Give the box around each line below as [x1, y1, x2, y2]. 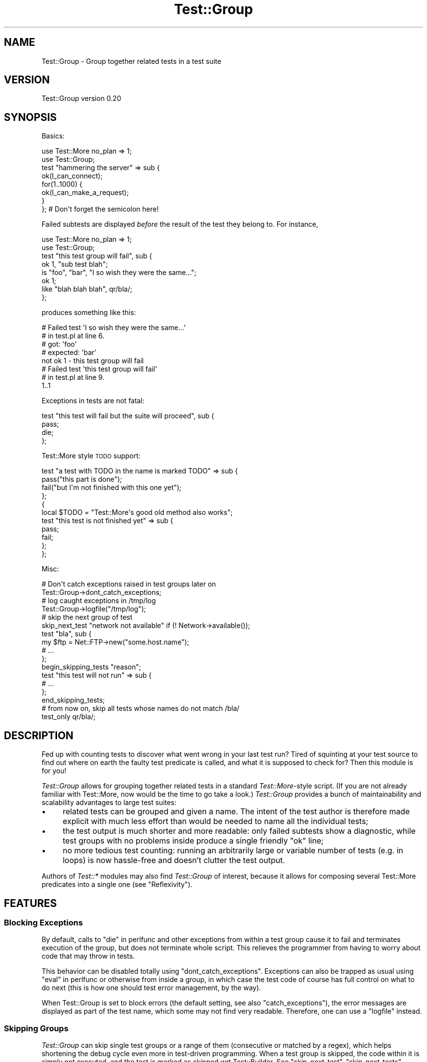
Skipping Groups [4, 1023, 69, 1033]
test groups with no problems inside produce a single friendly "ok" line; [62, 836, 324, 846]
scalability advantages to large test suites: [41, 798, 176, 807]
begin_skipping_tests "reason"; [41, 663, 141, 671]
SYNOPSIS [4, 111, 57, 123]
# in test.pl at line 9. [41, 373, 105, 382]
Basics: [41, 132, 65, 140]
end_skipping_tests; [41, 696, 105, 705]
